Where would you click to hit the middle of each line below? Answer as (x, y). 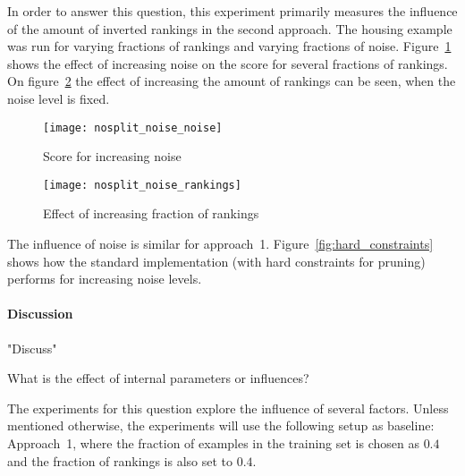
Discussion (40, 314)
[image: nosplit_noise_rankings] (142, 185)
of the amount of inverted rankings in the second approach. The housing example (230, 28)
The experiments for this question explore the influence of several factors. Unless (228, 408)
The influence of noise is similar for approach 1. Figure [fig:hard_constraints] (220, 244)
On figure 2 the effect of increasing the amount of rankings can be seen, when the (232, 81)
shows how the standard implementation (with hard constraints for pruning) (216, 261)
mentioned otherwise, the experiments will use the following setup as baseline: (221, 425)
